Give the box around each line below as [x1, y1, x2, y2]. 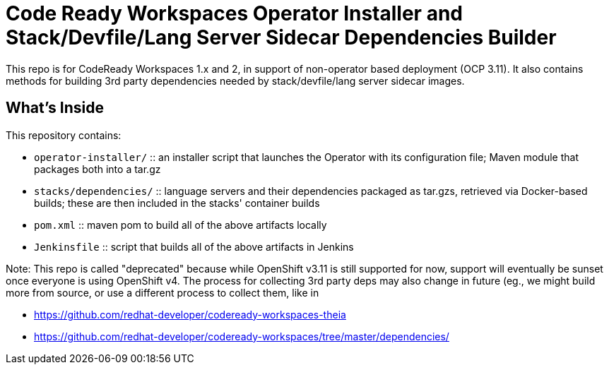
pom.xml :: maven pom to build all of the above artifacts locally [34, 218, 327, 231]
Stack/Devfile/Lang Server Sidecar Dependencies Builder [6, 25, 557, 49]
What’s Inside [6, 99, 104, 117]
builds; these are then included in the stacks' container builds [34, 196, 320, 209]
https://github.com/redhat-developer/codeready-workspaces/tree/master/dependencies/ [34, 330, 449, 342]
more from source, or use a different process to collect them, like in [6, 286, 319, 299]
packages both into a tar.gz [34, 162, 161, 175]
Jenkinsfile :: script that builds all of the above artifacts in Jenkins [34, 240, 354, 253]
